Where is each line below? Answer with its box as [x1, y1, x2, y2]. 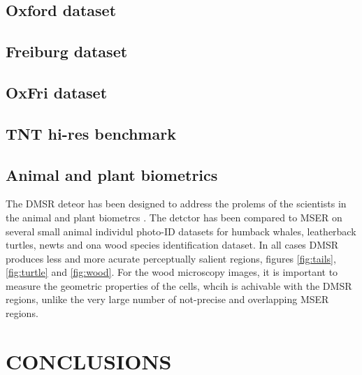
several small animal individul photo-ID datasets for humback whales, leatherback [6, 223, 356, 238]
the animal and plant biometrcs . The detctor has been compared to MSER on [6, 209, 342, 224]
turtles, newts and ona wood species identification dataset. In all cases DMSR [6, 237, 339, 252]
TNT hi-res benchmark [6, 122, 176, 144]
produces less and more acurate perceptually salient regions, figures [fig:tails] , [6, 251, 336, 265]
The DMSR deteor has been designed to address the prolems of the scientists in [6, 196, 347, 211]
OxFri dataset [6, 81, 108, 103]
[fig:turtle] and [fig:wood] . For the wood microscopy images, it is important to [6, 265, 338, 279]
